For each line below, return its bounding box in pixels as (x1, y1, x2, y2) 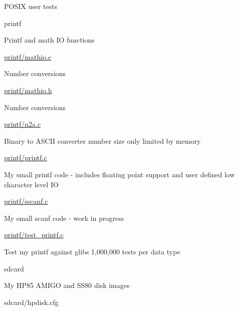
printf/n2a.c (4, 119, 41, 129)
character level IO (4, 179, 59, 189)
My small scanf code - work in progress (4, 212, 124, 223)
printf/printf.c (4, 152, 47, 163)
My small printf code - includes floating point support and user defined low (4, 169, 235, 179)
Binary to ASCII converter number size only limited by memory (4, 135, 201, 146)
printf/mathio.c (4, 51, 52, 62)
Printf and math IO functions (4, 35, 95, 45)
